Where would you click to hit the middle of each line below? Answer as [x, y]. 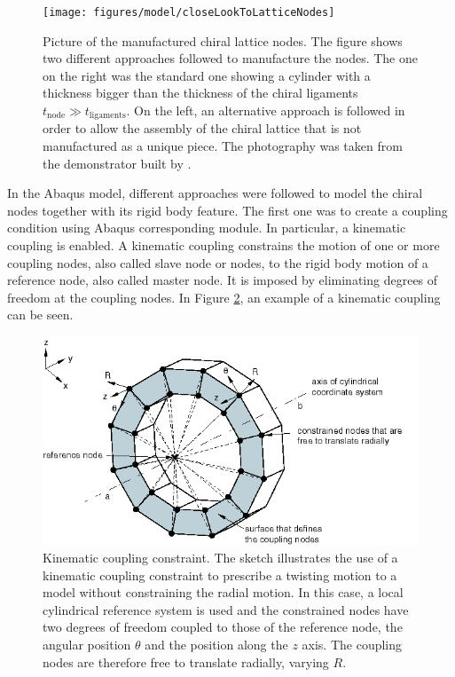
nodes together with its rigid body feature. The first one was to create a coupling [227, 210]
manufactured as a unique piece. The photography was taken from [223, 146]
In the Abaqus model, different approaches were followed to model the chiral [215, 193]
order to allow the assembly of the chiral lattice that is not [202, 128]
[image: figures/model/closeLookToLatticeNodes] [189, 12]
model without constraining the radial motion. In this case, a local [223, 592]
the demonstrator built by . [117, 163]
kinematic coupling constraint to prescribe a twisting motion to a [220, 575]
